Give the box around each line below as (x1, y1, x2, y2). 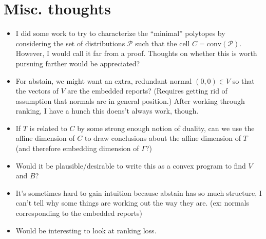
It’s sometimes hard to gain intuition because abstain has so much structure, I (15, 187, 262, 198)
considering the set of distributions (15, 38, 125, 48)
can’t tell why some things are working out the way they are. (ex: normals (15, 197, 249, 208)
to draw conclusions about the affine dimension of (84, 133, 241, 143)
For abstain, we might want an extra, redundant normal (15, 75, 192, 86)
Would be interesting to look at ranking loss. (15, 225, 157, 235)
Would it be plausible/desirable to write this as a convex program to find (15, 160, 246, 171)
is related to (29, 122, 67, 133)
